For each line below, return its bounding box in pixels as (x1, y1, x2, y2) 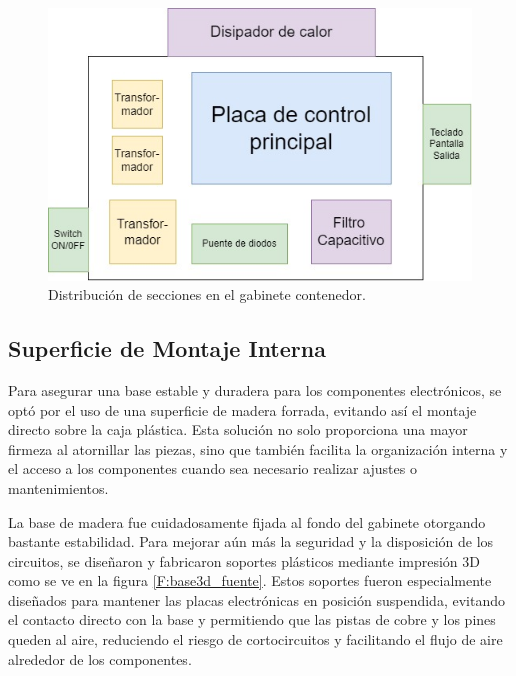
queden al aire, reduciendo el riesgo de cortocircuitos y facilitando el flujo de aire (8, 629, 503, 650)
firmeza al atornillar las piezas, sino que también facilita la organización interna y (8, 438, 508, 459)
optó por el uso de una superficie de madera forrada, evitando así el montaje (8, 399, 477, 420)
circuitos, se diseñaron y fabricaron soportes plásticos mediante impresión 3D (8, 550, 480, 571)
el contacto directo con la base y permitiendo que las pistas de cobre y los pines (8, 609, 496, 630)
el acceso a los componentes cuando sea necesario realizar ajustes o (8, 458, 417, 479)
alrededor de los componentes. (8, 648, 192, 669)
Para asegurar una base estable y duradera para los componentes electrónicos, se (8, 379, 502, 400)
